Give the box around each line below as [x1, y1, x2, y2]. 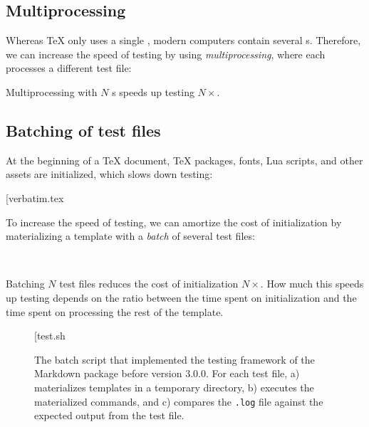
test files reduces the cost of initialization [59, 276, 239, 291]
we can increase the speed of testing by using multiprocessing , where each [6, 46, 326, 61]
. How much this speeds [260, 276, 364, 291]
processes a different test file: [6, 60, 132, 75]
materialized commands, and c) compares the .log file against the [34, 394, 323, 408]
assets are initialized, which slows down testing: [6, 167, 213, 181]
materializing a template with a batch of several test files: [6, 228, 255, 243]
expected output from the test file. [34, 408, 184, 423]
